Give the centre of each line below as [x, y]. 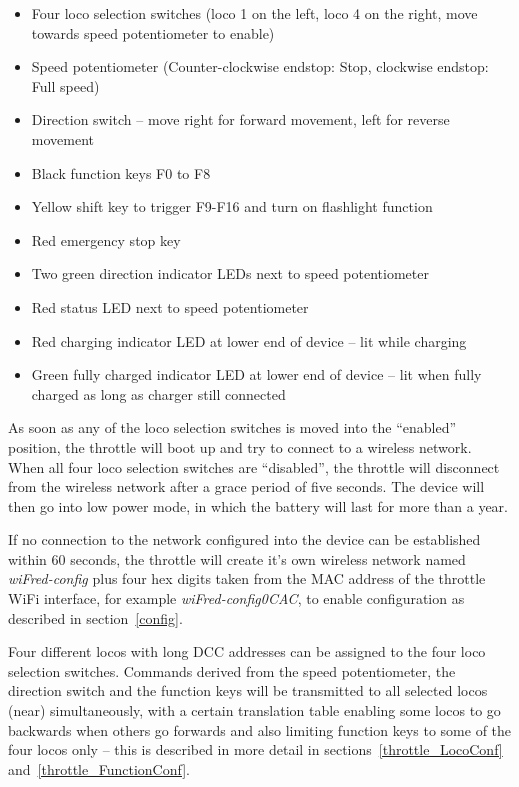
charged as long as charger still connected [158, 393]
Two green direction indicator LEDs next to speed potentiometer [230, 273]
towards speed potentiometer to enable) [153, 32]
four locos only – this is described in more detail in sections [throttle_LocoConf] [255, 749]
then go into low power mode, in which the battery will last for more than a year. [258, 505]
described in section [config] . [95, 617]
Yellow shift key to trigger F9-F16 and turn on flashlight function [232, 206]
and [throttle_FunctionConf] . [99, 768]
